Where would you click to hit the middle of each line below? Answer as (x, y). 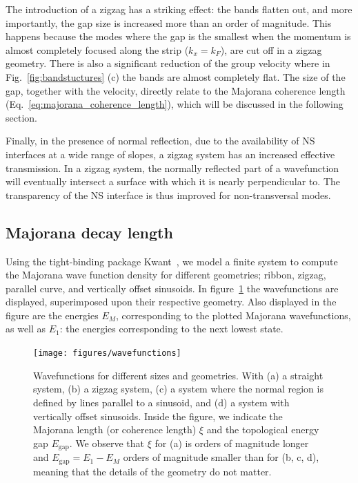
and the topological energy (263, 429)
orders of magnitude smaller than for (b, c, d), (221, 457)
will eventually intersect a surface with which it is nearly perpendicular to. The (173, 181)
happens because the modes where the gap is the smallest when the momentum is (178, 36)
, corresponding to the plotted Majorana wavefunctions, (233, 315)
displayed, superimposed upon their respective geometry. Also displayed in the (171, 302)
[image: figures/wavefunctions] (107, 353)
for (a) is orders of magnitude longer (232, 443)
